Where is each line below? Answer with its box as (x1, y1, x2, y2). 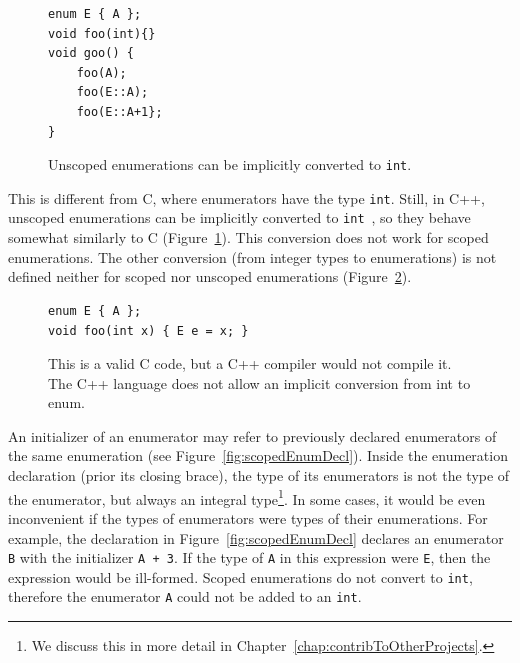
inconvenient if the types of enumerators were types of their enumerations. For (8, 507, 488, 528)
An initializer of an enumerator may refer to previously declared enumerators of (8, 425, 497, 446)
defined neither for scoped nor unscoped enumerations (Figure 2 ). (8, 266, 412, 287)
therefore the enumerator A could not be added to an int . (8, 586, 362, 607)
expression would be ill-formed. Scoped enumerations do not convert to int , (8, 566, 473, 587)
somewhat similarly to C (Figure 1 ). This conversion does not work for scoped (8, 227, 489, 248)
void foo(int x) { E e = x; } (48, 323, 249, 338)
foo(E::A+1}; (76, 104, 163, 119)
